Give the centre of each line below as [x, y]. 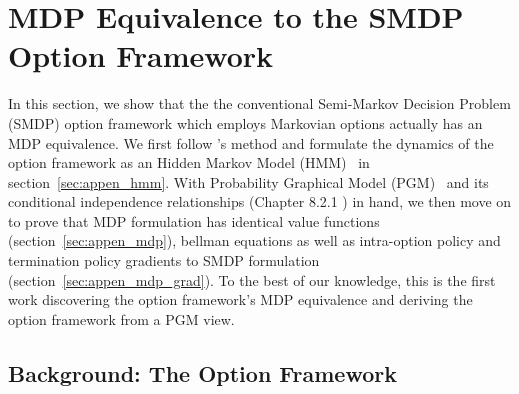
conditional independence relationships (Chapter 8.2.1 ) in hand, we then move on [260, 201]
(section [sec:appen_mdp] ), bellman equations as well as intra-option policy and [254, 240]
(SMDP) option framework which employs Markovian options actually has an [245, 122]
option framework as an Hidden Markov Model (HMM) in [189, 162]
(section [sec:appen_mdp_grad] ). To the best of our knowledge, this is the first [252, 279]
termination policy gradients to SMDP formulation [164, 260]
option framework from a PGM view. [121, 318]
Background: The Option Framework [202, 372]
